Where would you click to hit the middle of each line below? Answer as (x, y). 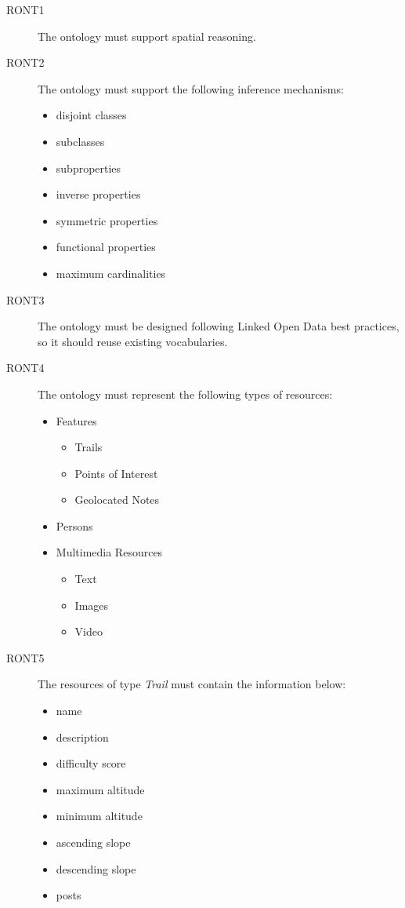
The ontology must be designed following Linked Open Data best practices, (219, 326)
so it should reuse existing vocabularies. (133, 341)
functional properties (106, 247)
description (82, 737)
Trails (89, 447)
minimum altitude (99, 816)
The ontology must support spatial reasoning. (147, 36)
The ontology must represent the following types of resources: (185, 394)
